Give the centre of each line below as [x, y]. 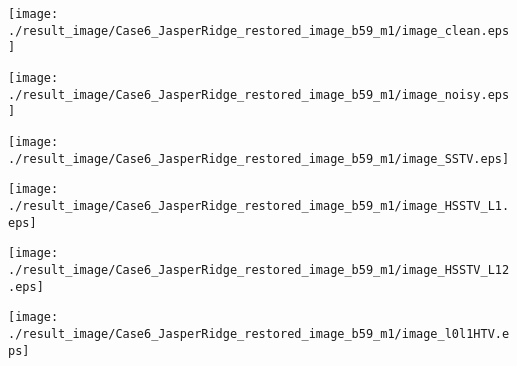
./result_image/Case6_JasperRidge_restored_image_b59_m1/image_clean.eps [259, 30]
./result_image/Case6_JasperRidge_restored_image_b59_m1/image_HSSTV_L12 [259, 269]
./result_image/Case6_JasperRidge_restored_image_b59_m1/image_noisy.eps [259, 94]
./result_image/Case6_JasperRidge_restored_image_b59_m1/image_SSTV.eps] [259, 158]
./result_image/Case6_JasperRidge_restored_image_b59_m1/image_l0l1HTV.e [259, 333]
